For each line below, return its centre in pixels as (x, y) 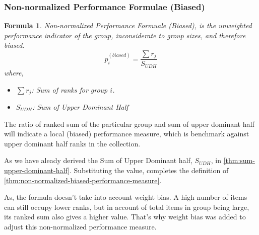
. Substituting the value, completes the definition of (149, 170)
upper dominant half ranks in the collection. (72, 143)
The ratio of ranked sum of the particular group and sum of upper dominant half (129, 124)
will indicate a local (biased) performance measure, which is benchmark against (127, 134)
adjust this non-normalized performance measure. (80, 226)
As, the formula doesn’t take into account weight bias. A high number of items (126, 197)
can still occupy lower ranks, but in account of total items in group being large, (127, 207)
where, (14, 72)
